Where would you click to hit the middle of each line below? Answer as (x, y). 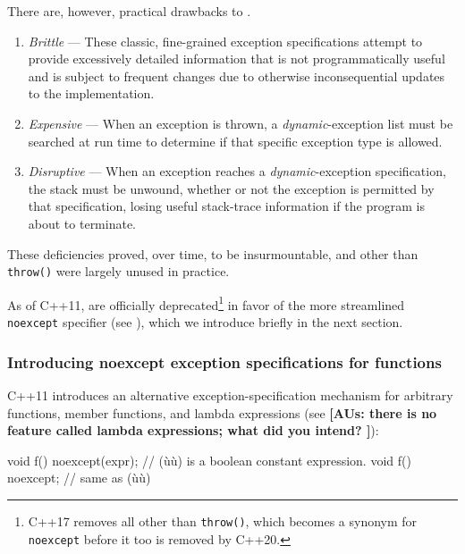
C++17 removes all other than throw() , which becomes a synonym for (223, 520)
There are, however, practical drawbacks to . (129, 11)
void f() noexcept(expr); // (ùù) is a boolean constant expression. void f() (209, 460)
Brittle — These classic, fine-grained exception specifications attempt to (225, 41)
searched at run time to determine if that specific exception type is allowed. (235, 141)
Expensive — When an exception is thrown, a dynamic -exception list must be (241, 123)
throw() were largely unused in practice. (118, 271)
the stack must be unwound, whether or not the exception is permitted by (231, 188)
